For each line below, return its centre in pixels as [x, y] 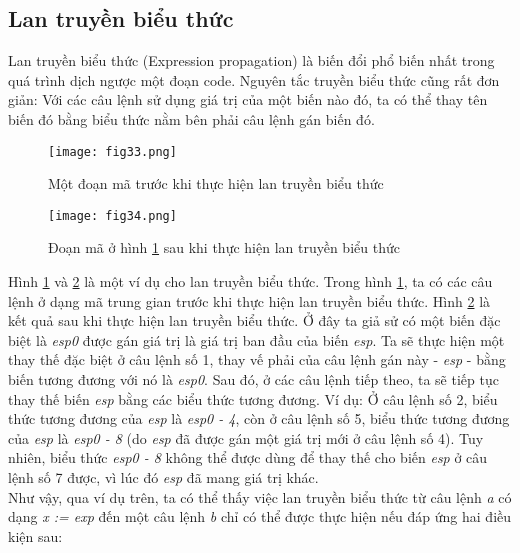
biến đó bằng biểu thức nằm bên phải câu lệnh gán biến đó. [191, 118]
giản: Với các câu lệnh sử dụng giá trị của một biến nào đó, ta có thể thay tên [248, 99]
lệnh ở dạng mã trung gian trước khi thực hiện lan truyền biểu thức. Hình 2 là [249, 300]
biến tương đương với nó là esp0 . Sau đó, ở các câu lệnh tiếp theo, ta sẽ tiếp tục [253, 379]
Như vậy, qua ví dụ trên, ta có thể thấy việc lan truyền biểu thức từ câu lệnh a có [260, 496]
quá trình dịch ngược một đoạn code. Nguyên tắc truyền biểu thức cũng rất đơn [254, 79]
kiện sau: [35, 535]
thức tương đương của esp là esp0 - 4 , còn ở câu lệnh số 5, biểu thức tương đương [259, 418]
